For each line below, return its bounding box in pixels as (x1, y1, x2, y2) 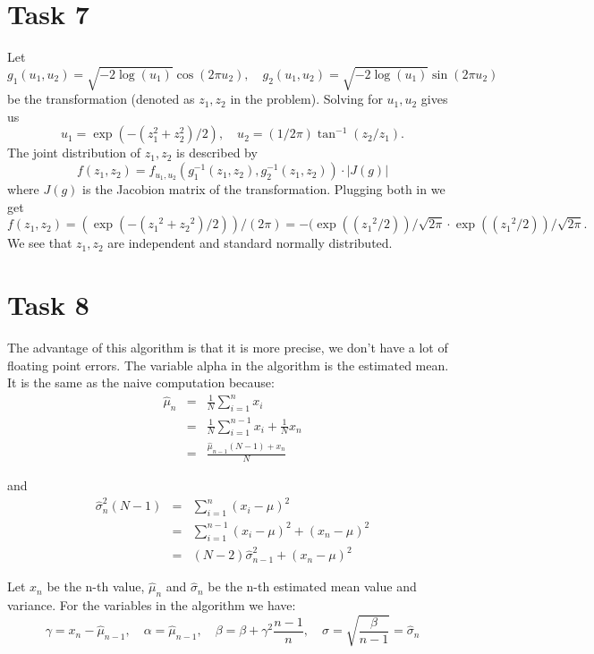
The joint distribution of (7, 143, 141, 162)
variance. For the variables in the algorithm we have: (7, 596, 296, 615)
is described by (176, 143, 258, 162)
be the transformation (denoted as (7, 89, 195, 108)
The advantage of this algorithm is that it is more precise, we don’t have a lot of (7, 337, 448, 356)
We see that (7, 234, 72, 252)
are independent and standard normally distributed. (107, 234, 393, 252)
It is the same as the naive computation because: (7, 373, 275, 392)
